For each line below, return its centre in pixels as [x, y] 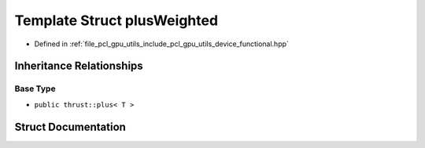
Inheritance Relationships [79, 66]
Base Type [35, 88]
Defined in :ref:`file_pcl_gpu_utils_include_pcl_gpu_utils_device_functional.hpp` [161, 44]
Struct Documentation [70, 126]
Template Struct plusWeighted [116, 20]
